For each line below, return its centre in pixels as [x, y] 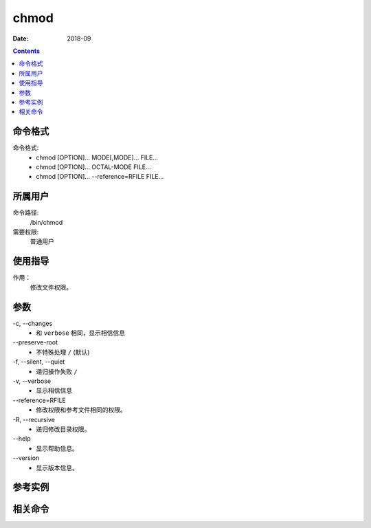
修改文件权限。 [51, 287]
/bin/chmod [46, 222]
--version [26, 458]
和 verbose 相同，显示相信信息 [80, 333]
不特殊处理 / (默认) [63, 352]
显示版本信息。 [57, 467]
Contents [26, 51]
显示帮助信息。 [57, 448]
